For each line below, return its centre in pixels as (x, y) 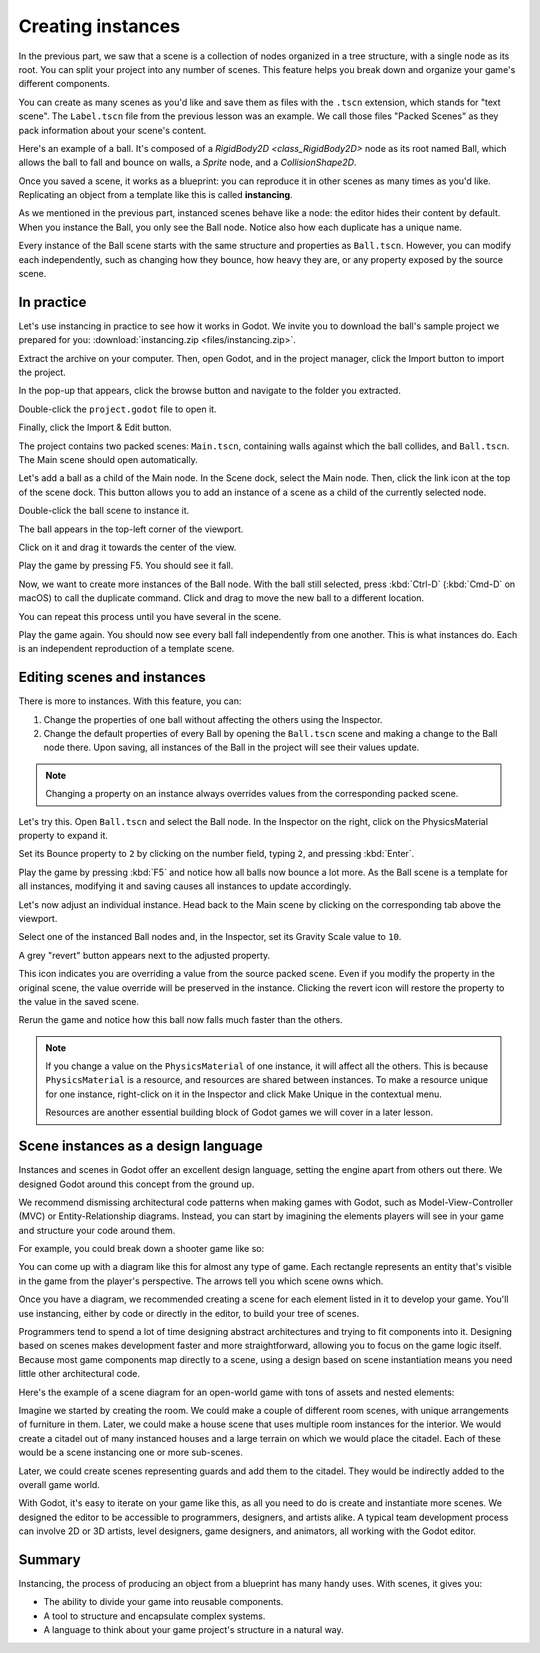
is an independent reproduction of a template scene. (126, 649)
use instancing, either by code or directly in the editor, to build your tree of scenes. (189, 1313)
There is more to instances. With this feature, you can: (130, 701)
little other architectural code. (79, 1374)
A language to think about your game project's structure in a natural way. (193, 1630)
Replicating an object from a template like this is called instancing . (156, 195)
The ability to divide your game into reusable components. (163, 1602)
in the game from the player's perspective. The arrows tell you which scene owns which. (201, 1281)
